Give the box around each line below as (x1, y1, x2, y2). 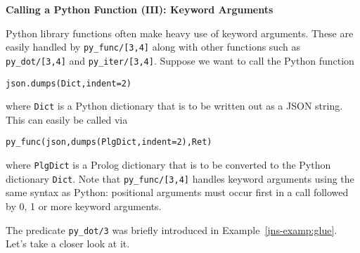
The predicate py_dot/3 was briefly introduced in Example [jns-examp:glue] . (6, 222, 337, 237)
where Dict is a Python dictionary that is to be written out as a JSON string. (6, 98, 343, 113)
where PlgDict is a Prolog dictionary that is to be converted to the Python (6, 157, 331, 172)
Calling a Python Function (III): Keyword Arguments (6, 2, 274, 16)
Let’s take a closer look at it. (6, 236, 130, 251)
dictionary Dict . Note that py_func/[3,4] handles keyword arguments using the (6, 171, 354, 186)
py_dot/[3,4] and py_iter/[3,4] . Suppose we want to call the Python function (6, 53, 354, 67)
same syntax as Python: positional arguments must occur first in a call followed (6, 185, 349, 200)
